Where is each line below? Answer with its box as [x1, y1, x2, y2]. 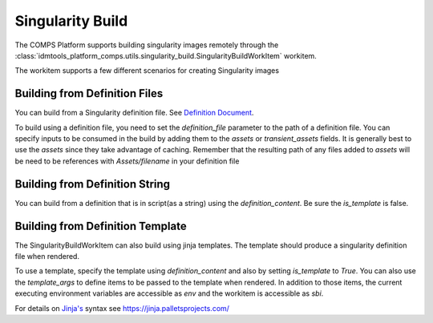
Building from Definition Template [14, 219, 188, 232]
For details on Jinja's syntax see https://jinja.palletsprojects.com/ [14, 303, 230, 313]
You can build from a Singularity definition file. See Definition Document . [14, 108, 254, 118]
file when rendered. [14, 252, 80, 260]
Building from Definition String [14, 177, 171, 191]
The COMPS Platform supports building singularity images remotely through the [14, 40, 279, 50]
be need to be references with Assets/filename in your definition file [14, 156, 240, 166]
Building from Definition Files [14, 87, 164, 100]
